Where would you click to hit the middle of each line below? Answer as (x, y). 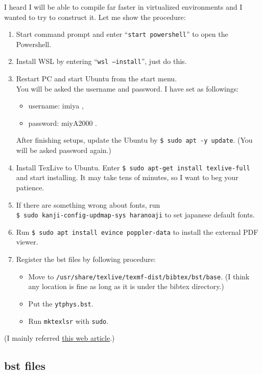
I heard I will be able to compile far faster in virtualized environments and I (123, 7)
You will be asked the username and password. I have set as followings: (127, 88)
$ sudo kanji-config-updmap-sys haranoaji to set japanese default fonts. (135, 215)
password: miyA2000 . (63, 123)
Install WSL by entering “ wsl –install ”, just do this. (101, 61)
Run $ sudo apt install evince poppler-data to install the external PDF (137, 232)
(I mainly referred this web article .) (59, 338)
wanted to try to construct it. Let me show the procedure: (95, 17)
